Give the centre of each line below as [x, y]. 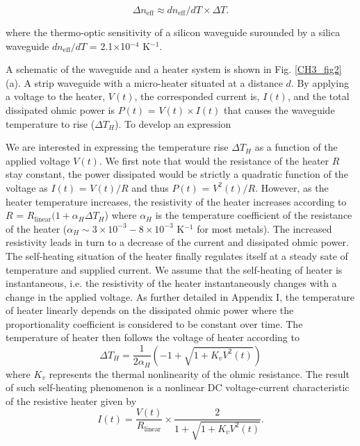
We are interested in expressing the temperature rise [117, 147]
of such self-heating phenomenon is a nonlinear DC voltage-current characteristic [178, 387]
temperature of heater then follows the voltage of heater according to [153, 337]
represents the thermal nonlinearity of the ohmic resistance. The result [199, 373]
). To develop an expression [173, 123]
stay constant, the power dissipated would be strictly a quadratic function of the [177, 174]
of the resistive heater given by [71, 400]
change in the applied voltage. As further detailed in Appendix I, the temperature [180, 296]
